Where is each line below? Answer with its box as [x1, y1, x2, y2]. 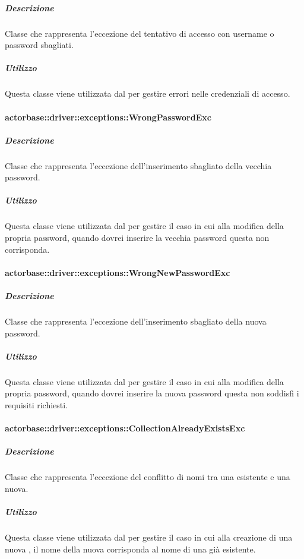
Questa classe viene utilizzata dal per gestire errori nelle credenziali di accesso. [5, 87, 290, 100]
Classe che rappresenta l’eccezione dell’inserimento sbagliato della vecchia [5, 159, 272, 171]
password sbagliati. [5, 39, 74, 51]
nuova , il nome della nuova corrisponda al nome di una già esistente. [5, 542, 256, 555]
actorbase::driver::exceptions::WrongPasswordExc [5, 110, 211, 123]
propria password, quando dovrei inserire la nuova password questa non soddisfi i [5, 387, 299, 399]
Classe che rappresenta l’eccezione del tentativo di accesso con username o [5, 27, 274, 39]
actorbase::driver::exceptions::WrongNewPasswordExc [5, 266, 230, 278]
